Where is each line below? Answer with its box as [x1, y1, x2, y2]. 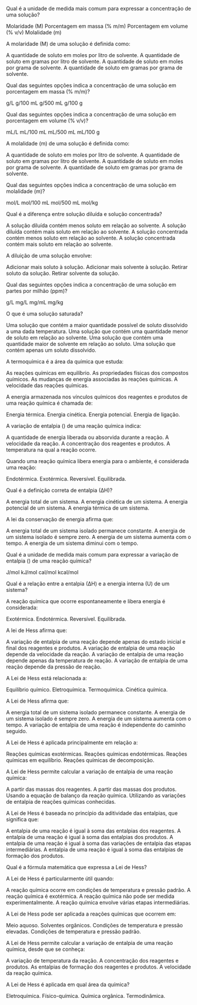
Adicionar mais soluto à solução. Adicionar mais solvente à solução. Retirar [6, 264, 188, 270]
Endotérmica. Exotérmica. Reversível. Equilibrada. [6, 475, 126, 482]
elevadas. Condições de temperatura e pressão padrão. [6, 928, 141, 935]
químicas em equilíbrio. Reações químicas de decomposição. [6, 757, 155, 764]
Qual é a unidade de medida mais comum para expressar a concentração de [6, 5, 191, 12]
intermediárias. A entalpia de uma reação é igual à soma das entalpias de [6, 846, 183, 853]
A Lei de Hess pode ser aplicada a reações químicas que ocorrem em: [6, 910, 176, 917]
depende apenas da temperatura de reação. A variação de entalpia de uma [6, 657, 188, 664]
